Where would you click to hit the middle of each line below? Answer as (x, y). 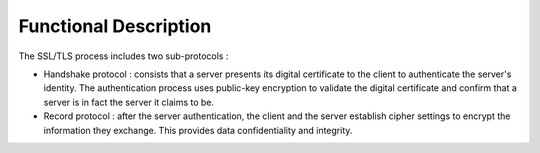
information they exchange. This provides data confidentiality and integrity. (198, 130)
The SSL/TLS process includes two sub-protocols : (123, 56)
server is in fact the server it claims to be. (129, 102)
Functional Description (115, 26)
